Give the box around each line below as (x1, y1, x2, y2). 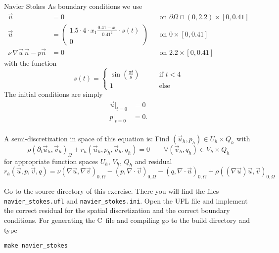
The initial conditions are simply (4, 89, 103, 99)
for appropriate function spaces (4, 156, 98, 166)
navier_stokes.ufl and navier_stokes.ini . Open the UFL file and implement (4, 195, 248, 206)
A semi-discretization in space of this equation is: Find (4, 133, 170, 143)
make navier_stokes (4, 242, 68, 250)
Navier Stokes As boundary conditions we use (4, 1, 142, 11)
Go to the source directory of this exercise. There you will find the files (4, 186, 219, 196)
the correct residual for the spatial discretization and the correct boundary (4, 205, 230, 215)
